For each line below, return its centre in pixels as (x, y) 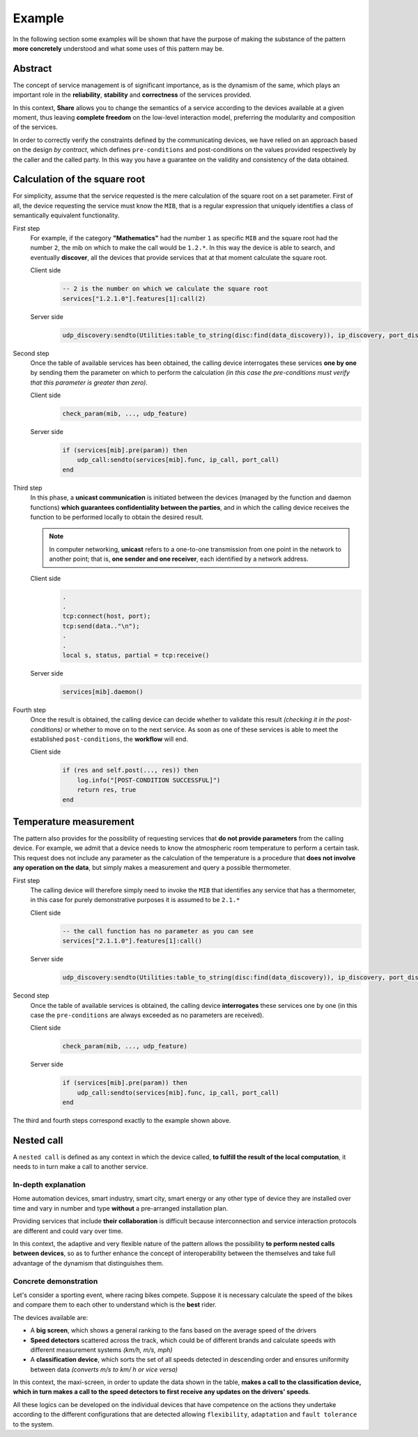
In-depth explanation (49, 1185)
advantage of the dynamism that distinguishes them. (88, 1263)
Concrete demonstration (55, 1281)
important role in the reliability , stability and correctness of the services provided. (132, 95)
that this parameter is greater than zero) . (89, 382)
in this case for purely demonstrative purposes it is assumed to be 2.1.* (135, 900)
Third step (28, 488)
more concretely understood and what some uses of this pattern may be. (118, 48)
